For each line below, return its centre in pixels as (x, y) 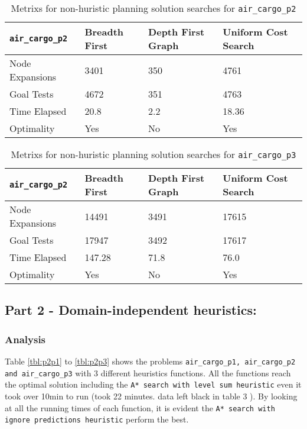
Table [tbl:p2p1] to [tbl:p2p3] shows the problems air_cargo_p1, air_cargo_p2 (150, 361)
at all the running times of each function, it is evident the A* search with (140, 407)
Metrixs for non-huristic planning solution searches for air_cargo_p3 (153, 154)
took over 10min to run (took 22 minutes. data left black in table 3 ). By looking (151, 396)
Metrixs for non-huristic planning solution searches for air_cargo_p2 (153, 8)
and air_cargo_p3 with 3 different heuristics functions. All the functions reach (148, 372)
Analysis (25, 339)
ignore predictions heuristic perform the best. (97, 419)
